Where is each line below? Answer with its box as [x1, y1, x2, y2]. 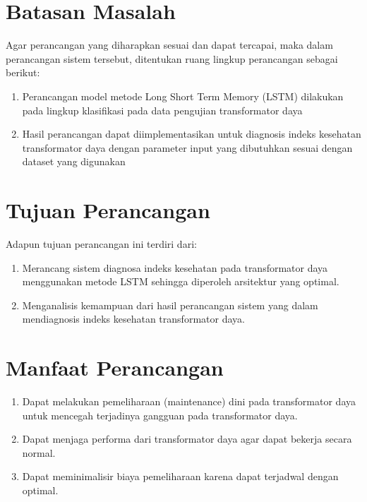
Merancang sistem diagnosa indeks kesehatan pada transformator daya [22, 260, 328, 275]
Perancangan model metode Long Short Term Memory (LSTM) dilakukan [22, 88, 344, 103]
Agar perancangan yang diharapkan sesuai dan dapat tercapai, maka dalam [6, 37, 333, 52]
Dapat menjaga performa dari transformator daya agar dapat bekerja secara [22, 431, 352, 446]
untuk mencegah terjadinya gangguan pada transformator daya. [22, 407, 298, 422]
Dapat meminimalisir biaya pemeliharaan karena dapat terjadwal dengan [22, 469, 339, 484]
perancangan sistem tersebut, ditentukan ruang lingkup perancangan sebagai [6, 51, 338, 66]
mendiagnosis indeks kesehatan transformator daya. [22, 311, 245, 326]
